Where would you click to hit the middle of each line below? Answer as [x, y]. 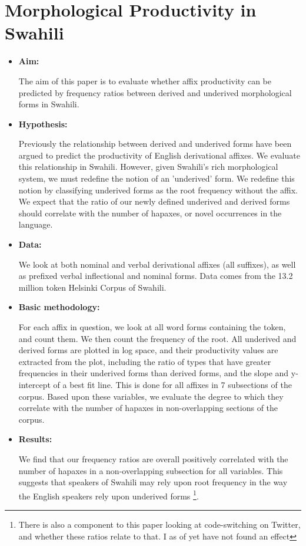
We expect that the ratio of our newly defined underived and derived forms [154, 201]
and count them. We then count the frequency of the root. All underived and [157, 338]
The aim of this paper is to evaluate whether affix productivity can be [145, 80]
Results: [35, 439]
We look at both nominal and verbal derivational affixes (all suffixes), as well [157, 264]
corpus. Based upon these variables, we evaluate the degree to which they [151, 396]
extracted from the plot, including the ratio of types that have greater [145, 361]
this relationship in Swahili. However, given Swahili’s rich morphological [148, 167]
